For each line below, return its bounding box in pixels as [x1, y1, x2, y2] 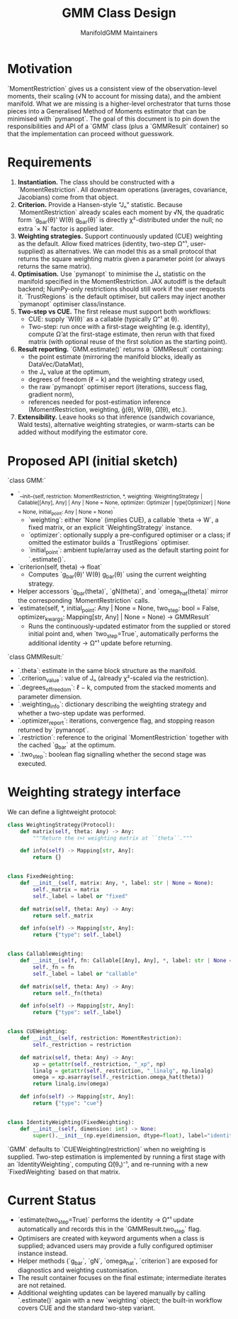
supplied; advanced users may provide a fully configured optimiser [17, 1242, 214, 1250]
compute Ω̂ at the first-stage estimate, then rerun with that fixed [28, 330, 215, 338]
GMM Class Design [62, 5, 176, 21]
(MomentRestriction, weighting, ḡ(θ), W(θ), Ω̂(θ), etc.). [28, 406, 188, 414]
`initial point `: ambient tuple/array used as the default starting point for [28, 546, 229, 556]
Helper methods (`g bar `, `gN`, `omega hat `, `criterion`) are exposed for [17, 1257, 218, 1267]
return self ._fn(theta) [33, 989, 103, 997]
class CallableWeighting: [7, 950, 84, 958]
